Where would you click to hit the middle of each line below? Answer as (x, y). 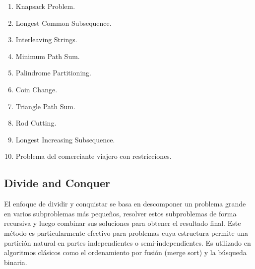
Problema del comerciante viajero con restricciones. (94, 156)
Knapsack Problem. (45, 6)
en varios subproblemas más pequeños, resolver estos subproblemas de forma (120, 213)
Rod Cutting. (36, 123)
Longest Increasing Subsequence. (65, 139)
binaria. (16, 262)
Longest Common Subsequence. (64, 23)
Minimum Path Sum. (48, 56)
